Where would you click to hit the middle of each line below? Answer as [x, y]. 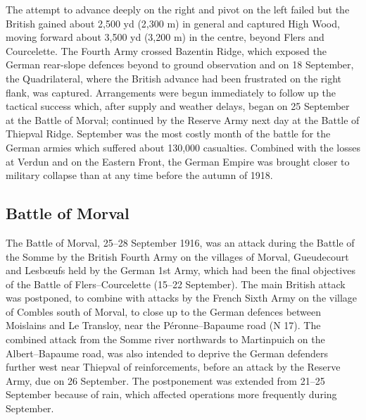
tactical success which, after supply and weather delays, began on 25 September [178, 106]
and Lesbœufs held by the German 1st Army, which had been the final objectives [181, 270]
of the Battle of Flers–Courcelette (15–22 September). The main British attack [176, 284]
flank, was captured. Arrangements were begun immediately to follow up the [171, 92]
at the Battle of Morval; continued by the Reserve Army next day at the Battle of [183, 119]
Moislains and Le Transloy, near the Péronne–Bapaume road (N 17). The [163, 325]
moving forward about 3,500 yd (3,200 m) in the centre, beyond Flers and [165, 37]
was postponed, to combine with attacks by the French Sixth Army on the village [182, 298]
